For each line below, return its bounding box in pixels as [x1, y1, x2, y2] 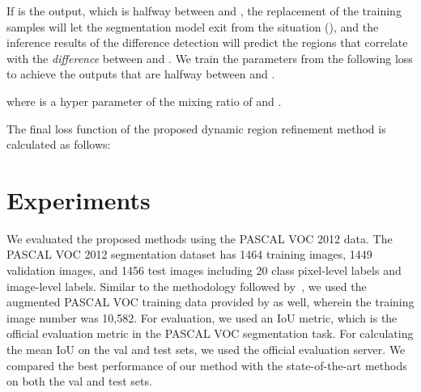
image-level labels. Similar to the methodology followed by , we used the [6, 277, 367, 294]
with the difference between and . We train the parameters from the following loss [6, 49, 413, 66]
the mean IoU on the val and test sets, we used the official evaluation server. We [6, 341, 406, 358]
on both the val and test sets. [6, 373, 152, 390]
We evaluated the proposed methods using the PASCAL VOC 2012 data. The [6, 230, 393, 247]
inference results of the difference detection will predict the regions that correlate [6, 34, 408, 51]
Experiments [6, 183, 151, 216]
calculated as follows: [6, 136, 111, 153]
